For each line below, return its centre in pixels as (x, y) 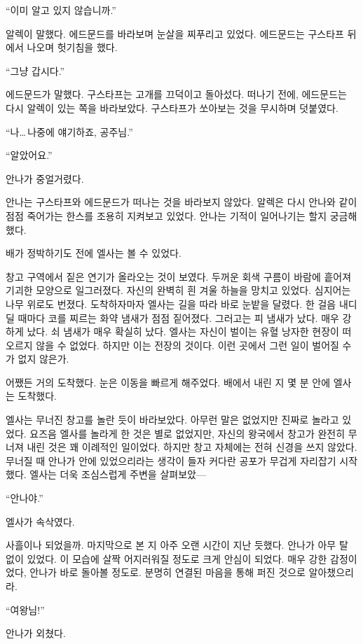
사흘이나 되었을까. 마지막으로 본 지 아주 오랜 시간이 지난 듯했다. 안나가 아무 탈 (177, 545)
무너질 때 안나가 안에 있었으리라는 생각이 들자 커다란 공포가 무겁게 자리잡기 (171, 460)
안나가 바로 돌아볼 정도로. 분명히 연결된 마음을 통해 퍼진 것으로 (167, 572)
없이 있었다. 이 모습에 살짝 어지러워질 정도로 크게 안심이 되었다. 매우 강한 (166, 558)
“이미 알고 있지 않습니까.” (61, 10)
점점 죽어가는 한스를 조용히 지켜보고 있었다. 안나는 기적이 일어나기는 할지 (166, 215)
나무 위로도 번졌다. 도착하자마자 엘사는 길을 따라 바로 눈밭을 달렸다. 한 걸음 (171, 303)
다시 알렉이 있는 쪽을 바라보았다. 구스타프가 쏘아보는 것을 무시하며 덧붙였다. (172, 107)
